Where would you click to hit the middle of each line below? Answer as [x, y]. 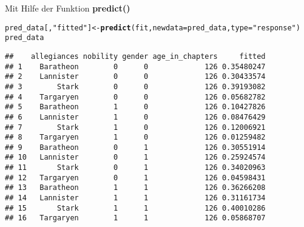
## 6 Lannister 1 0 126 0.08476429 [135, 117]
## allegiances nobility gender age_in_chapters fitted [135, 56]
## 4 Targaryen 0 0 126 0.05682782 [135, 97]
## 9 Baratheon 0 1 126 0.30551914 [135, 147]
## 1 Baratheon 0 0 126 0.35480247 [135, 66]
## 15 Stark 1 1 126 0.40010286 [135, 208]
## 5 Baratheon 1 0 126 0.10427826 [135, 107]
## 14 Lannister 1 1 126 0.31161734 [135, 198]
